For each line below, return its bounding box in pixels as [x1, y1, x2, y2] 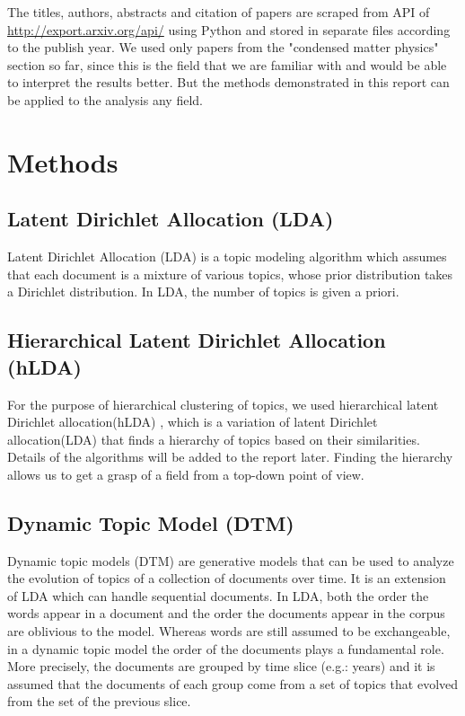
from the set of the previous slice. [7, 692, 191, 711]
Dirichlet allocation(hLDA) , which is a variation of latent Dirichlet [7, 412, 378, 431]
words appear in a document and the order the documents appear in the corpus [7, 604, 445, 623]
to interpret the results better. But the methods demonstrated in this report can [7, 73, 450, 92]
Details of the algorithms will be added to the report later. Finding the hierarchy [7, 447, 453, 466]
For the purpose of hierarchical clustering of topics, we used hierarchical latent [7, 394, 439, 413]
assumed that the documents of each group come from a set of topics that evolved [7, 674, 459, 693]
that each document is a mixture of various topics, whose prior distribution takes [7, 264, 453, 283]
